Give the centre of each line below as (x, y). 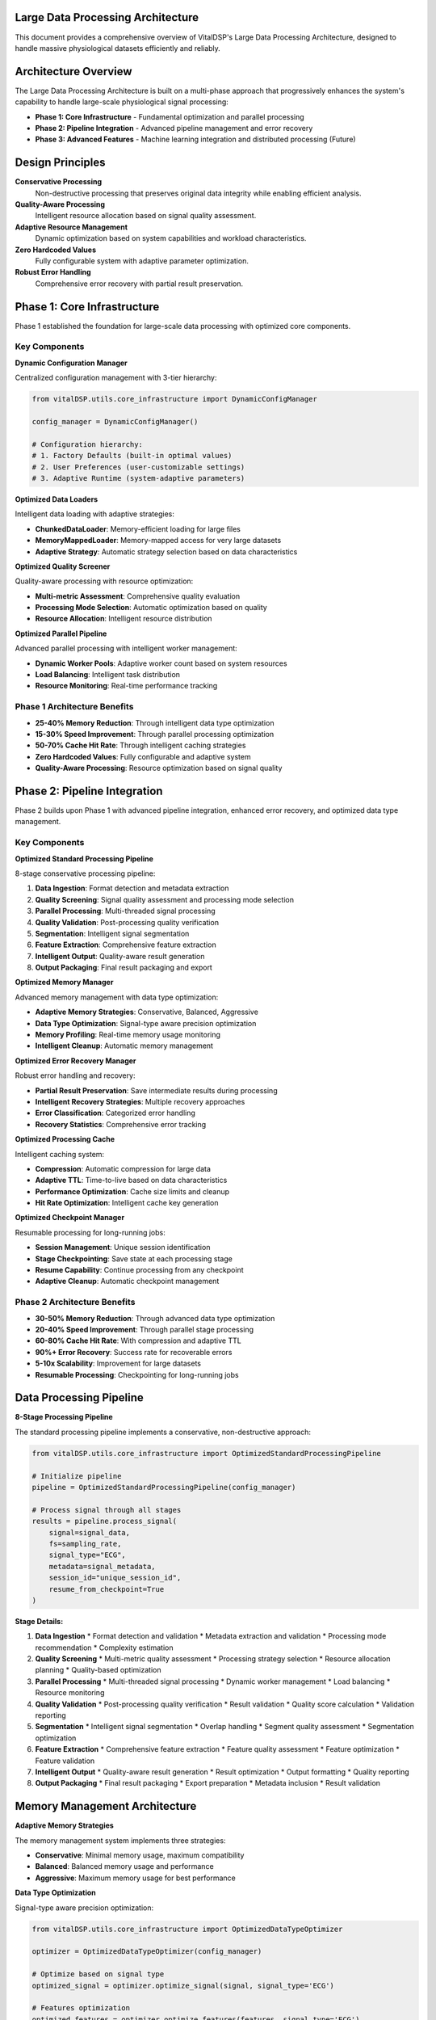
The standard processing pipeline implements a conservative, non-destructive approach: (163, 1432)
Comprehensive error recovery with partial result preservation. (139, 284)
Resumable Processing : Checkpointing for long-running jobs (137, 1374)
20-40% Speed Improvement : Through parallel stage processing (145, 1329)
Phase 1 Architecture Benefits (74, 707)
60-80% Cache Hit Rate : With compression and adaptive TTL (138, 1340)
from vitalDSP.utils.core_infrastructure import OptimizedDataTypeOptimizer (187, 1929)
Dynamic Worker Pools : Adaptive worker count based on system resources (161, 663)
